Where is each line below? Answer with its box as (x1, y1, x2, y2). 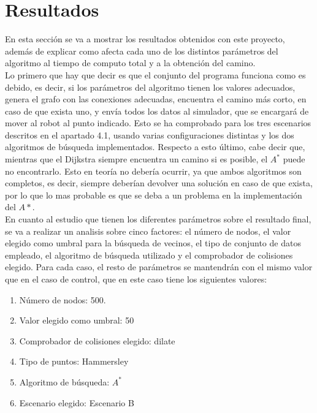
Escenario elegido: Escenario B (19, 396, 134, 409)
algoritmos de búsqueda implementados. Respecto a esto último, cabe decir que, (5, 140, 305, 153)
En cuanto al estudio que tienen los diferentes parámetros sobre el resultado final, (5, 213, 311, 225)
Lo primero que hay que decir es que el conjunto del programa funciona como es (5, 68, 306, 81)
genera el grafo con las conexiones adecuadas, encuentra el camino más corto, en (5, 93, 307, 105)
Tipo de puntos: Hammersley (19, 355, 129, 368)
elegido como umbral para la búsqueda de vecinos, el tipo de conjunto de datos (5, 237, 301, 249)
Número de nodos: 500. (19, 293, 106, 306)
